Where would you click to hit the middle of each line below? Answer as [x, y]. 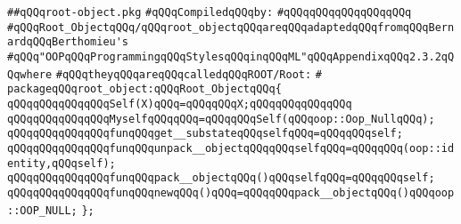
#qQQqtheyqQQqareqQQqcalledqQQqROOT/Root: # [189, 74]
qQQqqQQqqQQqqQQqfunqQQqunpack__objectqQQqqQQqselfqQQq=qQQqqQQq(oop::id [231, 148]
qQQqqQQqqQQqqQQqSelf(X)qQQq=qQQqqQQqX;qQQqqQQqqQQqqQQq [180, 104]
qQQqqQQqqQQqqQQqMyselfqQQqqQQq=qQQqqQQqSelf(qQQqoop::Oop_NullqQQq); [221, 119]
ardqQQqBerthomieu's [68, 42]
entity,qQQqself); [62, 163]
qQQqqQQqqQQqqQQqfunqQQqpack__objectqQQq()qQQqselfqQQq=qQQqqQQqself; [221, 178]
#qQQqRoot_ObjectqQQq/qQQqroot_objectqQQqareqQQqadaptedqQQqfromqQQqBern [231, 27]
